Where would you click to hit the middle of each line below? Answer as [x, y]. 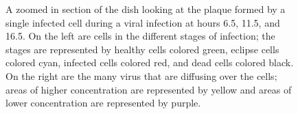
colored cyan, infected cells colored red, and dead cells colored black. [150, 62]
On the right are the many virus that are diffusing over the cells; [141, 75]
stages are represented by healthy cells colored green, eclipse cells [142, 49]
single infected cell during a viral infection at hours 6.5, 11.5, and [143, 22]
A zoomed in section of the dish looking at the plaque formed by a [146, 9]
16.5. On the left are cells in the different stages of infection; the [140, 36]
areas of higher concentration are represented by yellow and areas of [149, 89]
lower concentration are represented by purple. [103, 103]
